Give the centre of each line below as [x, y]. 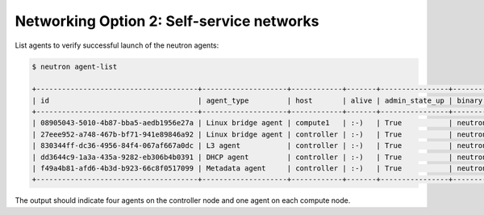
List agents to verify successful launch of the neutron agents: [117, 45]
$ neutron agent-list [75, 66]
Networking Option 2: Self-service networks [167, 21]
